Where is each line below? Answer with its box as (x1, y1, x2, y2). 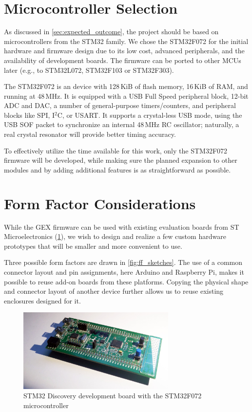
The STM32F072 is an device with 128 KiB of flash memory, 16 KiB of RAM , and (4, 81, 248, 91)
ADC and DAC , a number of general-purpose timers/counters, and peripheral (4, 100, 236, 110)
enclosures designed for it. (4, 295, 81, 305)
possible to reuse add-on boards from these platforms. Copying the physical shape (4, 276, 249, 286)
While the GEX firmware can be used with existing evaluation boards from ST (4, 221, 239, 232)
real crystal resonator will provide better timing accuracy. (4, 129, 176, 139)
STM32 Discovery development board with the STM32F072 (23, 390, 202, 401)
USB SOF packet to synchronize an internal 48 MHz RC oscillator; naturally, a (4, 119, 239, 130)
